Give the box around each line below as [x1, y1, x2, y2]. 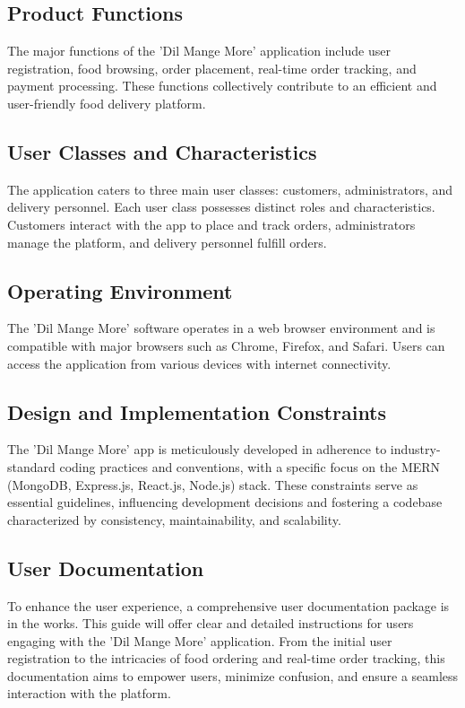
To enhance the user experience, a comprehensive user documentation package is [7, 596, 450, 615]
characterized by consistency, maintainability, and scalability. [7, 510, 341, 529]
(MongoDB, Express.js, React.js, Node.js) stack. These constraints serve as [7, 475, 418, 494]
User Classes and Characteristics [7, 137, 317, 165]
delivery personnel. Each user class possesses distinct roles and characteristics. [7, 197, 435, 216]
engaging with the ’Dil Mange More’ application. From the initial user [7, 631, 392, 650]
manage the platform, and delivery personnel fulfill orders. [7, 232, 327, 251]
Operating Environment [7, 276, 233, 304]
